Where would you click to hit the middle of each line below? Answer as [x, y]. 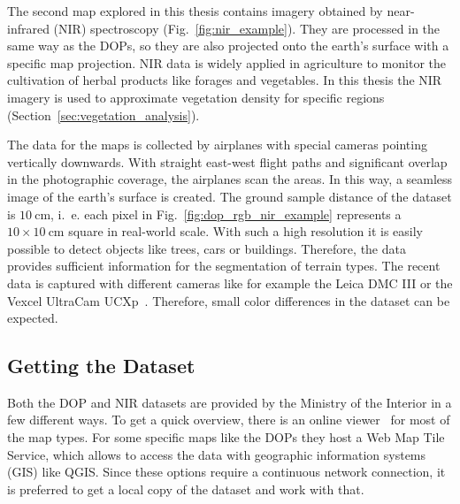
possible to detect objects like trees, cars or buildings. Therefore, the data [207, 248]
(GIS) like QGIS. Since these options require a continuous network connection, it [226, 472]
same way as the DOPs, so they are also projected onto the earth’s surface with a [228, 46]
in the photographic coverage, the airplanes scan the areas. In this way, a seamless [230, 179]
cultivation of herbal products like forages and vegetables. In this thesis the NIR [225, 80]
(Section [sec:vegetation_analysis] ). [103, 115]
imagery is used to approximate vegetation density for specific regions [196, 97]
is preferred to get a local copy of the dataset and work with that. [186, 489]
